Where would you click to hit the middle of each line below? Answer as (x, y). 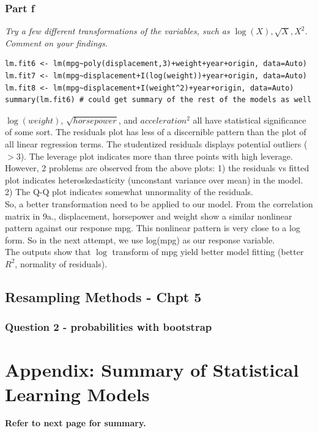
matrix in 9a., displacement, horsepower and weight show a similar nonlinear (149, 216)
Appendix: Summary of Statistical (152, 370)
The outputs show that (48, 252)
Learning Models (77, 394)
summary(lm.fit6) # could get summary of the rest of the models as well (158, 100)
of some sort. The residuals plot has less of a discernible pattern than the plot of (156, 132)
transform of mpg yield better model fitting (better (208, 252)
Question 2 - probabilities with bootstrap (109, 327)
